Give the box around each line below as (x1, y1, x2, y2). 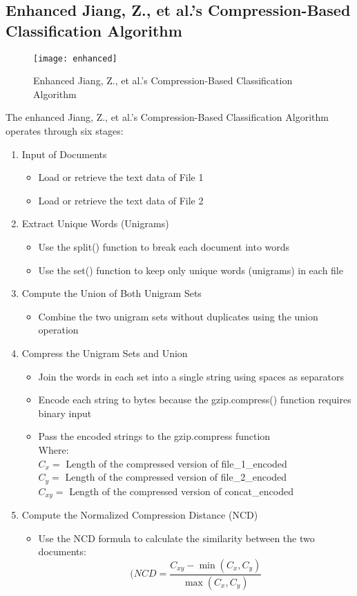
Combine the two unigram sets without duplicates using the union (38, 309, 318, 323)
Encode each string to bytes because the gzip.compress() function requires (38, 392, 351, 407)
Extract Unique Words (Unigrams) (21, 216, 169, 231)
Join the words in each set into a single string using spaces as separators (38, 369, 345, 383)
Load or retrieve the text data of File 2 (38, 193, 204, 207)
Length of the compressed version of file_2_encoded (65, 470, 287, 484)
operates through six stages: (6, 124, 124, 138)
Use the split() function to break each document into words (38, 240, 290, 253)
